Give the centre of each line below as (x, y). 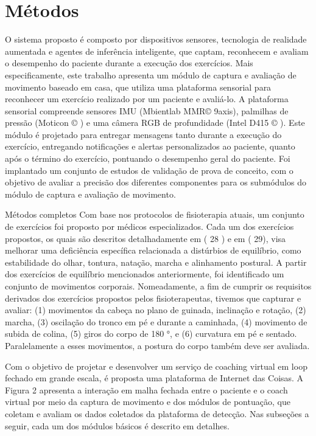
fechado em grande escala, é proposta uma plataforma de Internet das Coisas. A (154, 378)
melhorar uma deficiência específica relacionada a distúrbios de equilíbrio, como (153, 250)
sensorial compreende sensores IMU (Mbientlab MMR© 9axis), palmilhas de (147, 110)
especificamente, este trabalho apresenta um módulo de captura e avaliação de (151, 74)
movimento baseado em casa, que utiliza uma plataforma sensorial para (138, 87)
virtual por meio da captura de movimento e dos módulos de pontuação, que (148, 402)
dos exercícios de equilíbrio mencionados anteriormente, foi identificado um (145, 274)
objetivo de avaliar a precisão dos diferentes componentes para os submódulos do (156, 182)
